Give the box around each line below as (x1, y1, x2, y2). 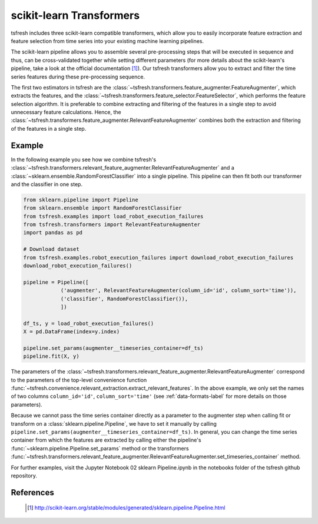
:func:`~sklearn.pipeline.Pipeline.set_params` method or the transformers (11, 445, 189, 452)
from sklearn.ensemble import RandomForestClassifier (23, 205, 182, 211)
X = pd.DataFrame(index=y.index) (23, 329, 120, 335)
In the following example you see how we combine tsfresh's (11, 156, 156, 163)
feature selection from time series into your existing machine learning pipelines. (11, 37, 204, 44)
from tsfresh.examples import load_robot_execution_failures (23, 213, 204, 220)
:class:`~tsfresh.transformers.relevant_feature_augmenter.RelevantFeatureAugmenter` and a (11, 164, 235, 171)
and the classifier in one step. (11, 180, 82, 188)
